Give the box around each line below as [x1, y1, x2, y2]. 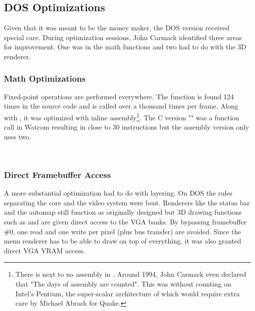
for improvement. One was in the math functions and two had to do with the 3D [4, 42, 247, 52]
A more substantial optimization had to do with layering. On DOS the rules [4, 188, 232, 198]
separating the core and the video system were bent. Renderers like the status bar [4, 197, 250, 207]
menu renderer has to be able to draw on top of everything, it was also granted [4, 236, 241, 246]
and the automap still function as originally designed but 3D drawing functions [4, 207, 242, 217]
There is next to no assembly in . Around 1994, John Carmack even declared [15, 269, 247, 279]
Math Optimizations [4, 72, 86, 84]
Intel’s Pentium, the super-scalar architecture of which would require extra [15, 288, 240, 298]
